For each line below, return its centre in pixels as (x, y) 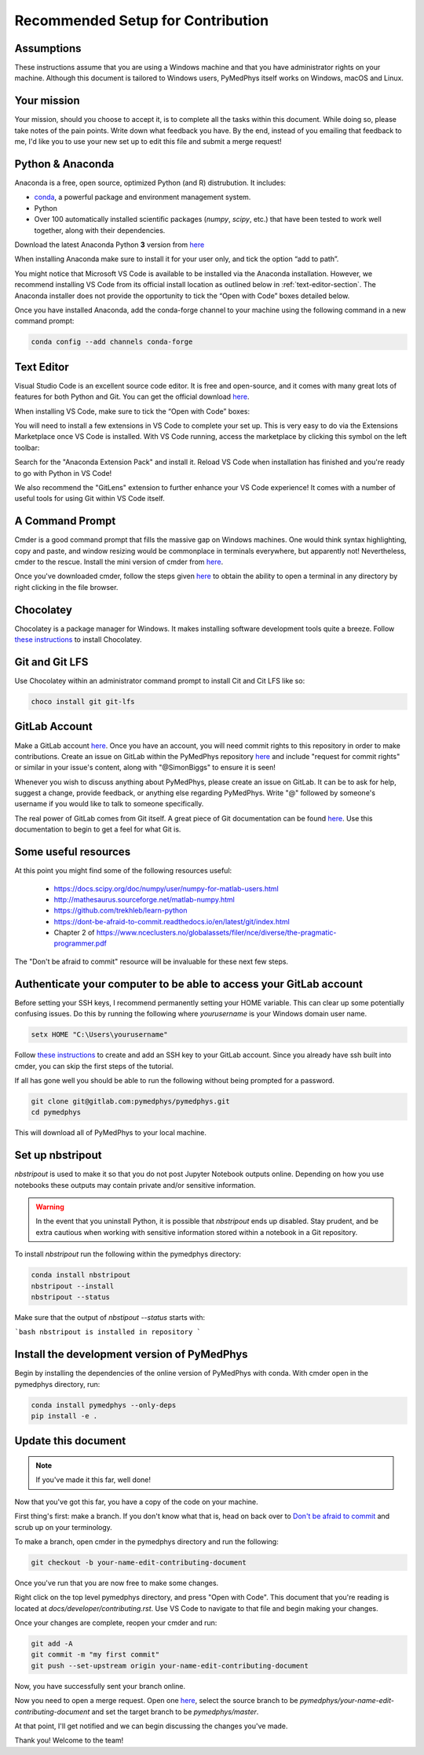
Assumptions (48, 48)
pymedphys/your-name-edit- (347, 1701)
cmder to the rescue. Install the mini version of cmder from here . (119, 562)
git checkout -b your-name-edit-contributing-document (139, 1562)
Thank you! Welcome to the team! (69, 1740)
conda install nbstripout (81, 1275)
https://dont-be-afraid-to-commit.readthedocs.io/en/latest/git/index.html (172, 921)
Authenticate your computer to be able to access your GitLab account (188, 984)
